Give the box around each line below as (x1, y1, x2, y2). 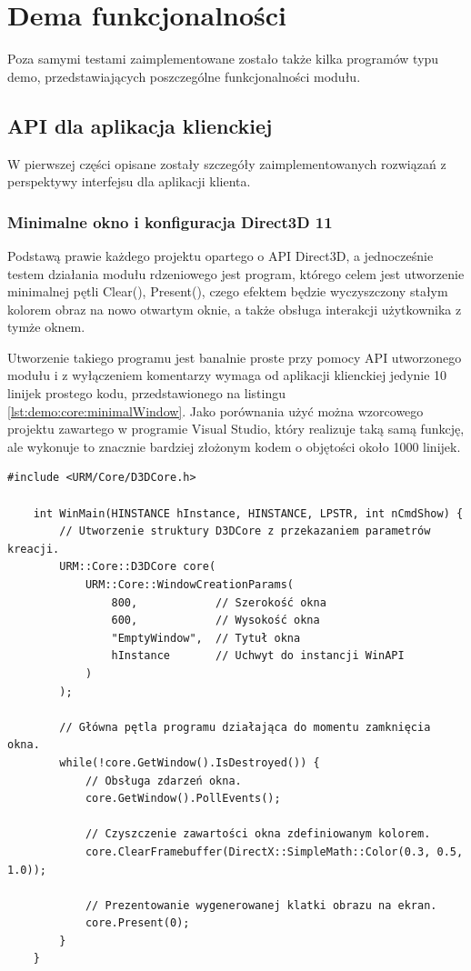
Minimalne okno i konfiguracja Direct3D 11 (7, 210, 333, 233)
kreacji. (7, 542, 60, 556)
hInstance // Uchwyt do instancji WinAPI (111, 649, 405, 663)
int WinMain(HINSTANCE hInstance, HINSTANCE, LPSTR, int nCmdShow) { (33, 506, 464, 520)
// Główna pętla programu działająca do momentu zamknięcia (59, 720, 431, 734)
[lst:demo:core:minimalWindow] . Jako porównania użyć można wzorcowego (7, 401, 424, 420)
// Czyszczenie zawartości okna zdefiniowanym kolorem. (85, 827, 431, 841)
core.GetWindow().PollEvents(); (85, 792, 281, 806)
